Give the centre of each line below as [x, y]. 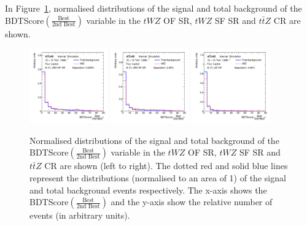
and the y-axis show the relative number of [192, 202]
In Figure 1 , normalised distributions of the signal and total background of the [153, 8]
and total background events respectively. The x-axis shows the [148, 190]
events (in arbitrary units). [80, 215]
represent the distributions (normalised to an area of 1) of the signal [158, 178]
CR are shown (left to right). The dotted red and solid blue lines [166, 166]
